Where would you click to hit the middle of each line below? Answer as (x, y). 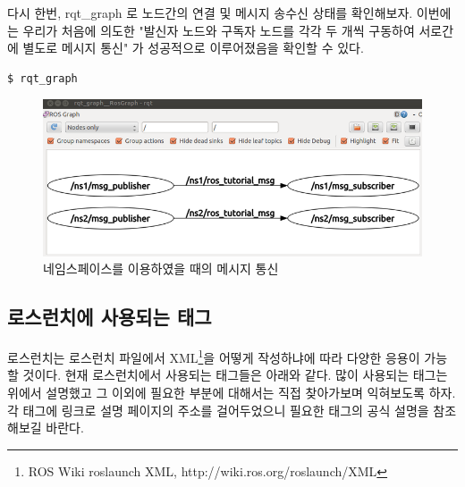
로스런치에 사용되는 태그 (110, 317)
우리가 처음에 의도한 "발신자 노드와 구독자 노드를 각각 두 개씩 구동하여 (219, 30)
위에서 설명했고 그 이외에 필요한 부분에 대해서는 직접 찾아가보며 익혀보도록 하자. (232, 392)
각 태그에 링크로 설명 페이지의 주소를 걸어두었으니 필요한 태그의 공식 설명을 (218, 410)
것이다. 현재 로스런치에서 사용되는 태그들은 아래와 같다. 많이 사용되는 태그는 (235, 375)
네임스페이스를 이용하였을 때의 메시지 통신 (161, 269)
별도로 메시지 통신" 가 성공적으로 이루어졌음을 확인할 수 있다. (193, 48)
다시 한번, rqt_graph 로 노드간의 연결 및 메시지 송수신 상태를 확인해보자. (210, 13)
